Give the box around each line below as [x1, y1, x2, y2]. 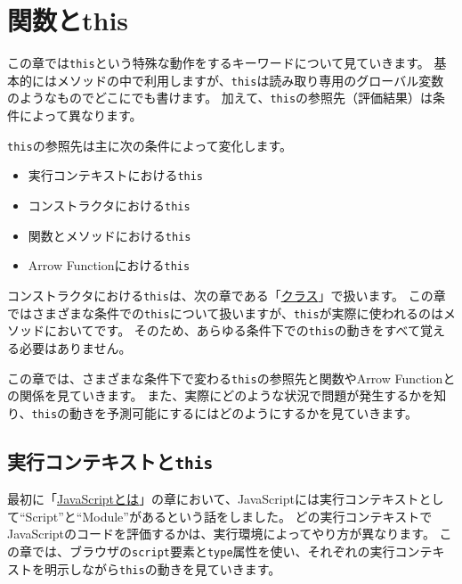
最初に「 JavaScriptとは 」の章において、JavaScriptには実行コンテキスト [7, 489, 419, 508]
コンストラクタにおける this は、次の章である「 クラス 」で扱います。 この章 [7, 285, 446, 304]
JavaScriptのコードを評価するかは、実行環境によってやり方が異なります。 [7, 524, 435, 543]
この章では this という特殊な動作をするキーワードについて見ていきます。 [7, 53, 430, 72]
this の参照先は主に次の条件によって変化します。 [7, 136, 293, 154]
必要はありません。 [19, 338, 132, 357]
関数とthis [7, 2, 129, 38]
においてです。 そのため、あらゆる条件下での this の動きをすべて [44, 321, 420, 340]
